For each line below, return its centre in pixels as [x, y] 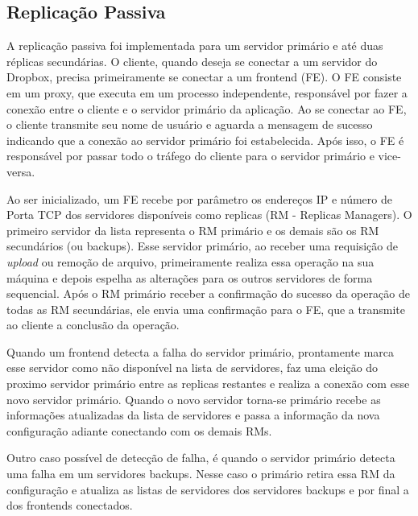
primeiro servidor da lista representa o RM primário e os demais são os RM [193, 230]
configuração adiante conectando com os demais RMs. [139, 430]
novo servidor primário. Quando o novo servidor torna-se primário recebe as [194, 399]
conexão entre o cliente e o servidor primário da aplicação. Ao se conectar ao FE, [207, 108]
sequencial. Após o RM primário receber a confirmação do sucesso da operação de [208, 293]
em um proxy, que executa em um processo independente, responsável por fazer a [207, 92]
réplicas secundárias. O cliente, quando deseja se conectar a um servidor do [192, 61]
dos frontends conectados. [70, 505]
